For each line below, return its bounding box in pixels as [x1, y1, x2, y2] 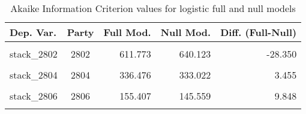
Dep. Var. [10, 25, 57, 39]
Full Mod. [103, 25, 151, 39]
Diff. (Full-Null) [220, 25, 297, 39]
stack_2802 [10, 47, 58, 61]
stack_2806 [10, 89, 58, 103]
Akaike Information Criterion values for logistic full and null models [10, 1, 296, 15]
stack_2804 [10, 68, 58, 82]
